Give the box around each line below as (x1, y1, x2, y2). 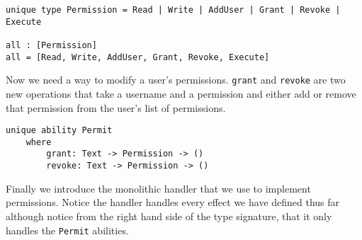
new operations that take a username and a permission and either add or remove (6, 86, 356, 101)
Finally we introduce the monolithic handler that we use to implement (6, 181, 311, 195)
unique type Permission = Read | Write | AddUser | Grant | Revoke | (6, 5, 341, 15)
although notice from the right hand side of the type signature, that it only (6, 208, 332, 223)
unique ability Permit (6, 125, 113, 136)
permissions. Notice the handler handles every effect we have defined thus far (6, 195, 340, 210)
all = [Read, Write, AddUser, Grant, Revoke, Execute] (6, 52, 270, 62)
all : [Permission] (6, 40, 97, 50)
